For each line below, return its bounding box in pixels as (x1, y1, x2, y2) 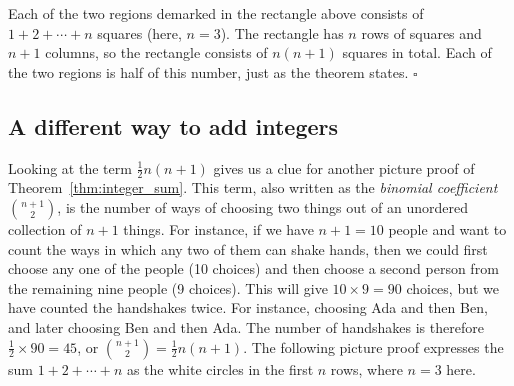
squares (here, (97, 22, 182, 43)
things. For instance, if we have (123, 219, 314, 239)
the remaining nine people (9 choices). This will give (8, 277, 328, 298)
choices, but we (406, 277, 500, 298)
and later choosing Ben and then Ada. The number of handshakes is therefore (8, 316, 484, 337)
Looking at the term (8, 157, 132, 178)
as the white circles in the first (126, 358, 314, 379)
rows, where (330, 358, 403, 379)
